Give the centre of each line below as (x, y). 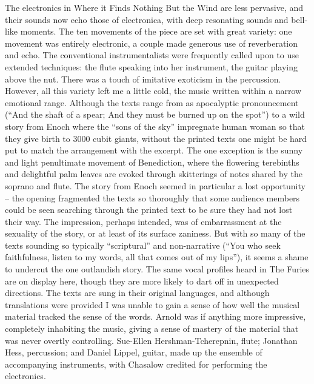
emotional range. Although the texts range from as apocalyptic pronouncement (152, 102)
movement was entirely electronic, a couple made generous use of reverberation (152, 43)
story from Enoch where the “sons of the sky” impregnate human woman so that (155, 126)
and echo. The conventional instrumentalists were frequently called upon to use (152, 55)
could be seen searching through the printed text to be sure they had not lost (149, 210)
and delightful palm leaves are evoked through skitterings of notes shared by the (154, 174)
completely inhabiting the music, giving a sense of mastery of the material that (152, 328)
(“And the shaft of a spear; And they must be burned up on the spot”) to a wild (155, 114)
